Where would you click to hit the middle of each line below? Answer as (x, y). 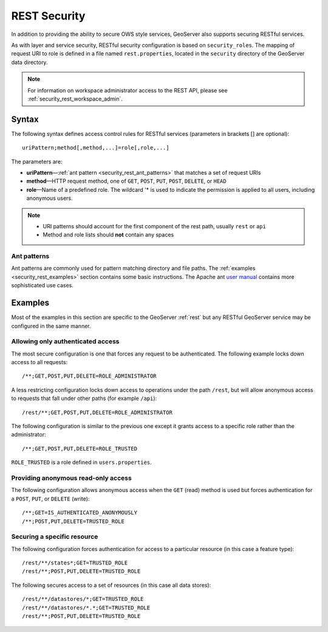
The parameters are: (37, 161)
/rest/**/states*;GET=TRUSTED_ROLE (75, 563)
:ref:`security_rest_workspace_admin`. (75, 99)
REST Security (48, 16)
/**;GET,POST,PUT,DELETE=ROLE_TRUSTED (80, 448)
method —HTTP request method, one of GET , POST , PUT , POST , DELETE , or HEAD (127, 181)
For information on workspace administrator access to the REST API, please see (128, 90)
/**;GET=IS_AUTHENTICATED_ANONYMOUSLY (80, 513)
